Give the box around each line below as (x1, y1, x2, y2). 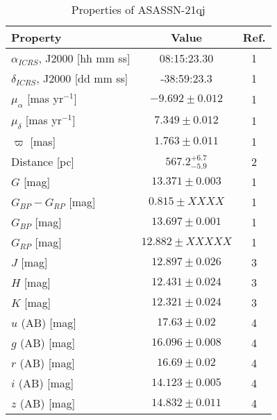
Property (11, 29, 62, 45)
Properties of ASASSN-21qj (71, 1, 205, 17)
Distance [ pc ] (11, 153, 74, 170)
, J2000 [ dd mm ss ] (36, 70, 128, 86)
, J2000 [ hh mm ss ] (38, 50, 131, 66)
